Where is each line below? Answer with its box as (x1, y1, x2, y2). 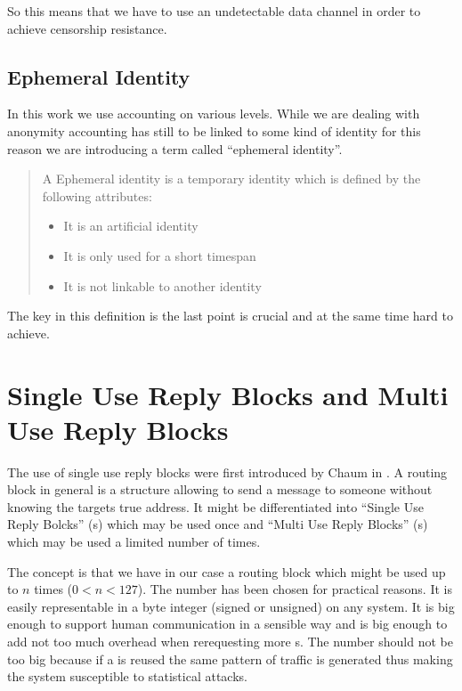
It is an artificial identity (63, 216, 199, 235)
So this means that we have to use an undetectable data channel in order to (7, 2, 421, 20)
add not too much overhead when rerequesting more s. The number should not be (7, 631, 453, 650)
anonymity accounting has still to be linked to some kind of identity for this (7, 121, 421, 140)
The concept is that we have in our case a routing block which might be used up (7, 562, 446, 581)
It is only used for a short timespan (63, 246, 256, 264)
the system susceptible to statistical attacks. (7, 667, 247, 686)
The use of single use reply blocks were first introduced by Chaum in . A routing (7, 462, 448, 481)
